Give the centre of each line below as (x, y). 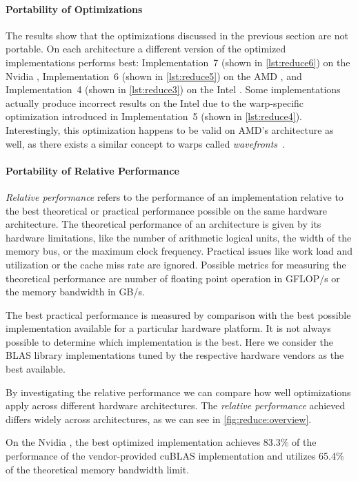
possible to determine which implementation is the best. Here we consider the (169, 341)
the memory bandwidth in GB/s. (75, 292)
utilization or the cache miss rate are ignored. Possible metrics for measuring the (176, 264)
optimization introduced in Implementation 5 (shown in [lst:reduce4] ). (154, 116)
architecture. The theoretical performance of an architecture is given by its (163, 224)
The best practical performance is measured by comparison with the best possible (178, 314)
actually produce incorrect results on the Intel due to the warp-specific (155, 102)
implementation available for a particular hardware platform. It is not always (168, 328)
